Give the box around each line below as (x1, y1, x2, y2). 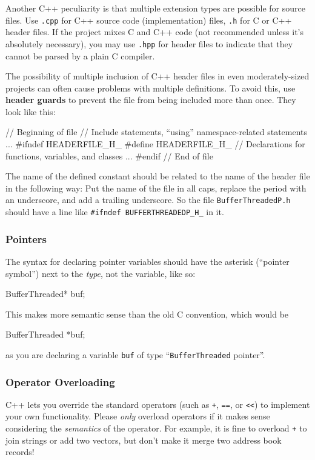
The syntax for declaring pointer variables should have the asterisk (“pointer (5, 255, 290, 267)
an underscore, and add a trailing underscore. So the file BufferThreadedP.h (5, 193, 291, 206)
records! (5, 445, 35, 458)
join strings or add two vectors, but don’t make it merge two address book (5, 433, 282, 446)
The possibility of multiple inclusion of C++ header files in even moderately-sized (5, 70, 310, 82)
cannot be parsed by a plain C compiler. (5, 49, 155, 62)
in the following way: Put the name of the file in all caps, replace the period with (5, 181, 307, 194)
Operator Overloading (5, 374, 115, 389)
